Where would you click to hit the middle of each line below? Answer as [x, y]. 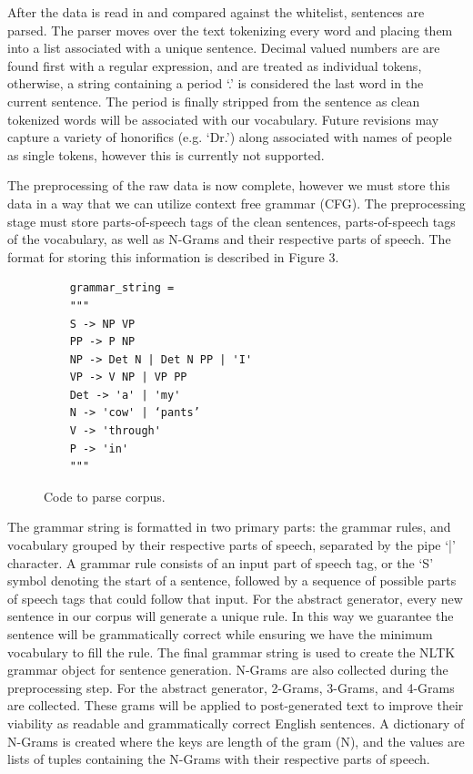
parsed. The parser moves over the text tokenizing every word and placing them [230, 30]
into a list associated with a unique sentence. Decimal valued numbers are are [224, 48]
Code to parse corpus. [105, 496]
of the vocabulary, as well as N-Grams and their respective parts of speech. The [229, 239]
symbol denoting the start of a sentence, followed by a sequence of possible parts [232, 580]
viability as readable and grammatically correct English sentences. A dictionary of [236, 723]
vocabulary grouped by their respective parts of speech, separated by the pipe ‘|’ [231, 545]
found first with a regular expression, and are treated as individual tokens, [215, 65]
